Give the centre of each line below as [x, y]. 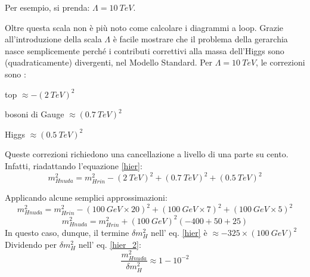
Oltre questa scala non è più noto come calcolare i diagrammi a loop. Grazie [144, 27]
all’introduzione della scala [53, 39]
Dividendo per [31, 244]
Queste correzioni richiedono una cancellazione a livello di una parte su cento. [147, 154]
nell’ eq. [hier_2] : [110, 244]
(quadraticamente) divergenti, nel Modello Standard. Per [109, 62]
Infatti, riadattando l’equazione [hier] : [74, 165]
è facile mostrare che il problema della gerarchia [200, 39]
